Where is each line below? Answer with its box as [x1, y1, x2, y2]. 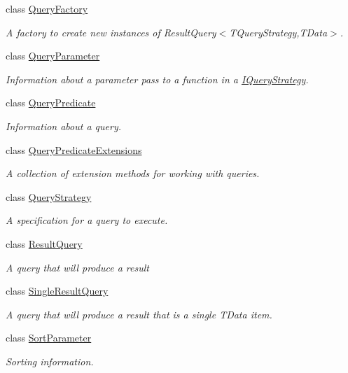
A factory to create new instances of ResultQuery [6, 24, 216, 39]
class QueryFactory [6, 1, 88, 15]
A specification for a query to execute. [6, 213, 168, 227]
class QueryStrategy [6, 189, 92, 204]
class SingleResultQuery [6, 283, 109, 298]
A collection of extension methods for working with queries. [6, 166, 260, 181]
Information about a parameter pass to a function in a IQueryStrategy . [6, 71, 309, 86]
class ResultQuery [6, 236, 83, 251]
